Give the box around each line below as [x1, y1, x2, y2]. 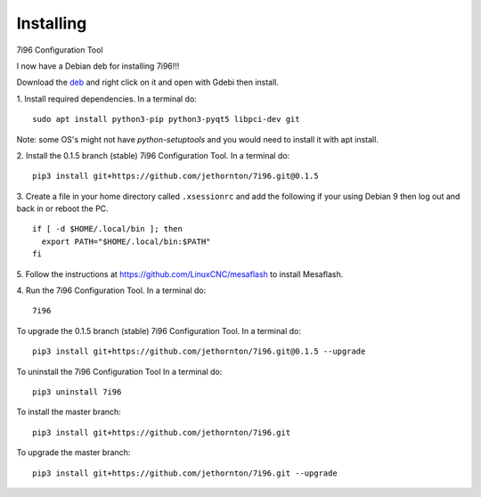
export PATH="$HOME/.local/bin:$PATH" [41, 236, 211, 247]
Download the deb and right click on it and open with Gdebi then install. [16, 77, 280, 88]
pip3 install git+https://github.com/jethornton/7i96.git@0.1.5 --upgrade [32, 346, 366, 356]
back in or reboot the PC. [16, 203, 109, 214]
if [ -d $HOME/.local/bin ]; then [32, 224, 183, 234]
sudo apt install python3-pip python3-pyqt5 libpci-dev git [32, 114, 300, 125]
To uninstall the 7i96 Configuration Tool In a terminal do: [16, 366, 223, 377]
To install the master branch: [16, 406, 122, 418]
